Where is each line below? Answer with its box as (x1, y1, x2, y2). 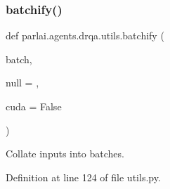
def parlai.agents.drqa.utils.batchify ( (6, 28, 164, 43)
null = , (6, 75, 39, 90)
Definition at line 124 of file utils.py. (6, 169, 161, 184)
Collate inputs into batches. (6, 146, 124, 161)
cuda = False (6, 99, 62, 113)
